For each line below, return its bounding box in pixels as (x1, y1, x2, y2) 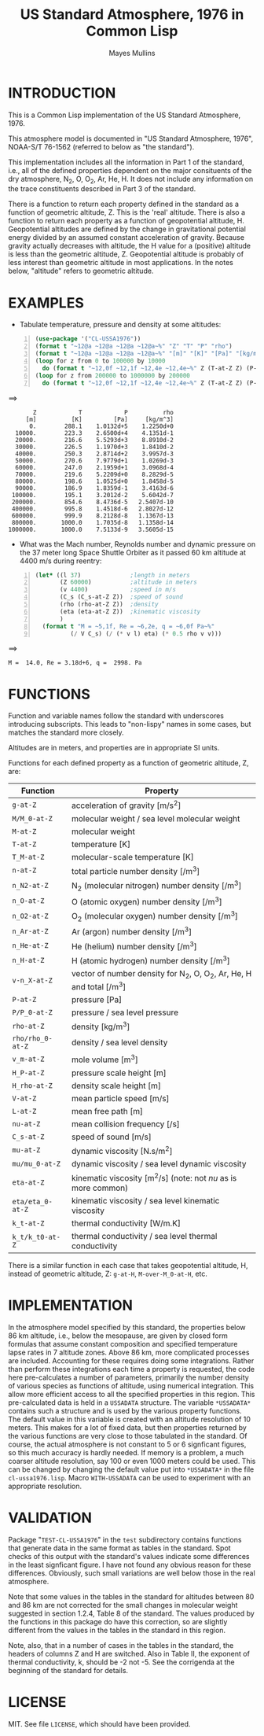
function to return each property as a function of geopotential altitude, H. (8, 216, 245, 226)
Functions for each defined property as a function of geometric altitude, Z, (8, 758, 249, 768)
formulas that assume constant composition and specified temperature (8, 1340, 238, 1349)
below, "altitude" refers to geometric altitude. (8, 266, 154, 276)
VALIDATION (8, 1509, 93, 1527)
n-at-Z (12, 866, 37, 875)
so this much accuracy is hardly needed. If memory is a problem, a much (8, 1448, 244, 1458)
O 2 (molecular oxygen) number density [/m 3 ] (71, 909, 238, 923)
